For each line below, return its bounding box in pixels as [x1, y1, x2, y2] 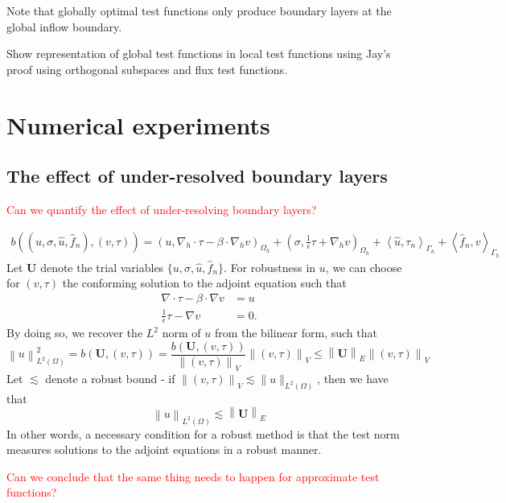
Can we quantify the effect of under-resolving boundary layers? [6, 200, 317, 217]
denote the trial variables [40, 258, 164, 275]
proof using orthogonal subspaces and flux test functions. [6, 60, 288, 77]
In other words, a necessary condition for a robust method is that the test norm [6, 425, 400, 442]
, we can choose [325, 258, 402, 275]
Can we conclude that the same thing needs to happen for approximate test [6, 468, 380, 484]
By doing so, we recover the [6, 324, 143, 341]
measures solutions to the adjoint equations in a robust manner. [6, 441, 322, 458]
